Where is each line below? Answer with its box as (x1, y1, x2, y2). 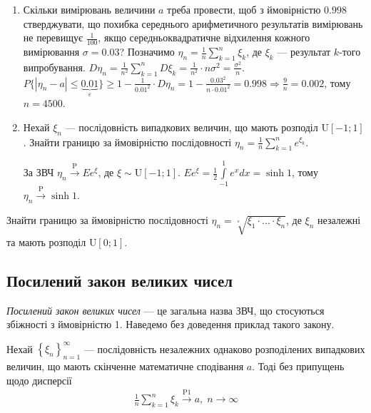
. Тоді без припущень (252, 359, 345, 374)
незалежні (317, 213, 361, 228)
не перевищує (23, 30, 83, 45)
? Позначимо (119, 44, 175, 59)
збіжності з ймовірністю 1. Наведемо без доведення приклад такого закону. (6, 317, 335, 332)
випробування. (23, 59, 86, 74)
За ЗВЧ (23, 165, 54, 180)
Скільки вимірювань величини (23, 2, 156, 16)
